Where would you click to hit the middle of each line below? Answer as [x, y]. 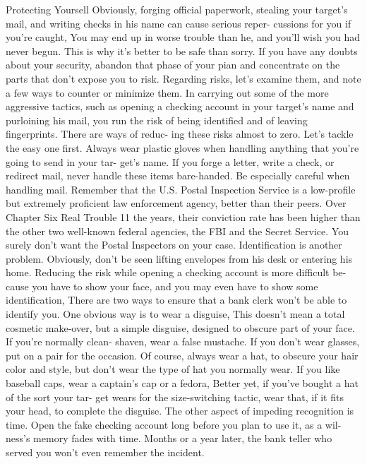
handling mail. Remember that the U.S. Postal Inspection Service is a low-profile [181, 189]
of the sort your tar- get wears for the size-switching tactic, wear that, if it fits [175, 397]
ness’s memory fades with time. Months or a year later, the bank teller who [169, 438]
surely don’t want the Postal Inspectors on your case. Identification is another [174, 245]
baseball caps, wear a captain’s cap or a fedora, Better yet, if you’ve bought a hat [182, 383]
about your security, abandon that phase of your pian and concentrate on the [173, 65]
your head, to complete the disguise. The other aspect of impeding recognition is [180, 411]
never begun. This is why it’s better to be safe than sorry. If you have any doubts [182, 50]
